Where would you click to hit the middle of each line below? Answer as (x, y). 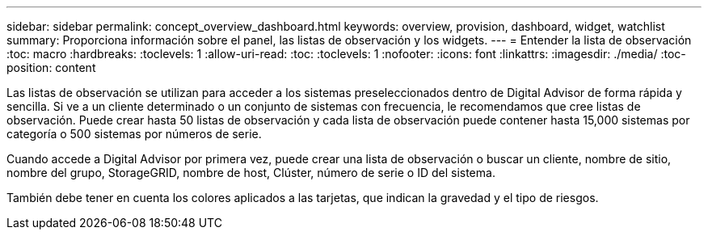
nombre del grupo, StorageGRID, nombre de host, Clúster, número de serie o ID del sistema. (251, 173)
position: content (51, 67)
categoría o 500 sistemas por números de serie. (134, 134)
